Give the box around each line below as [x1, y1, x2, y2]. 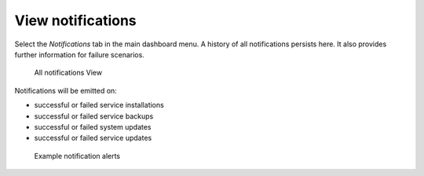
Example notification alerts [34, 151, 121, 160]
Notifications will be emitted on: [14, 86, 117, 95]
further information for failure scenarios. [14, 49, 144, 59]
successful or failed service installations [34, 101, 164, 110]
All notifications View [34, 68, 102, 78]
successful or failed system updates [34, 122, 152, 131]
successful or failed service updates [34, 134, 152, 143]
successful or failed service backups [34, 111, 154, 121]
